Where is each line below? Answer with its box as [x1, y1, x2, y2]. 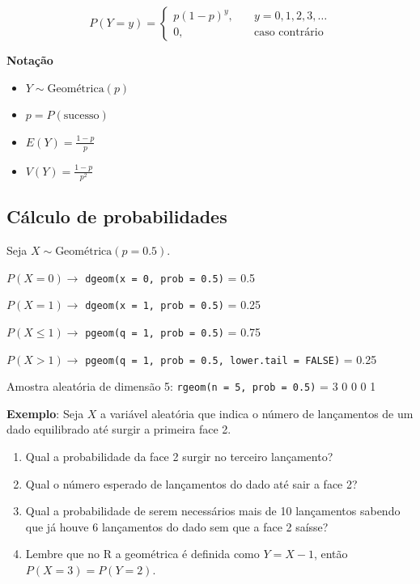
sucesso [63, 110, 100, 122]
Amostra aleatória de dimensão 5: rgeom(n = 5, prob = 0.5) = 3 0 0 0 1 [6, 378, 376, 395]
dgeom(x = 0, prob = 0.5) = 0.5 [85, 269, 256, 286]
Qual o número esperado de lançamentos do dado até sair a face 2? [25, 475, 358, 492]
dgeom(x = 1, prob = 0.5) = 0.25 [85, 296, 261, 313]
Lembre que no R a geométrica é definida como [25, 545, 260, 562]
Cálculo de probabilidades [6, 204, 227, 229]
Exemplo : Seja [6, 404, 84, 421]
